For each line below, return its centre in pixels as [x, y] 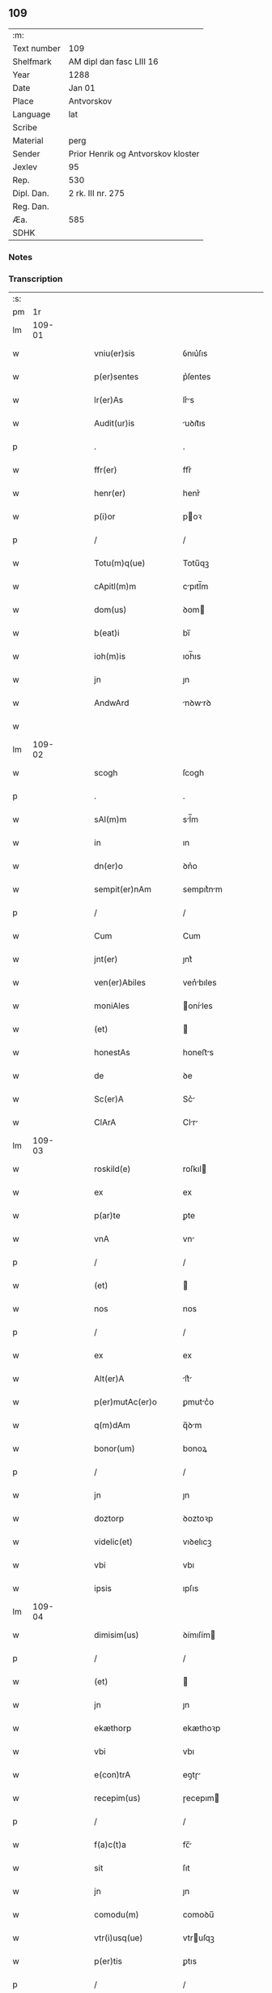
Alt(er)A [109, 1379]
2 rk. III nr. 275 [97, 193]
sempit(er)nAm [123, 889]
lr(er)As [109, 400]
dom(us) [110, 609]
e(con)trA [113, 1775]
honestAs [113, 1053]
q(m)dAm [113, 1426]
